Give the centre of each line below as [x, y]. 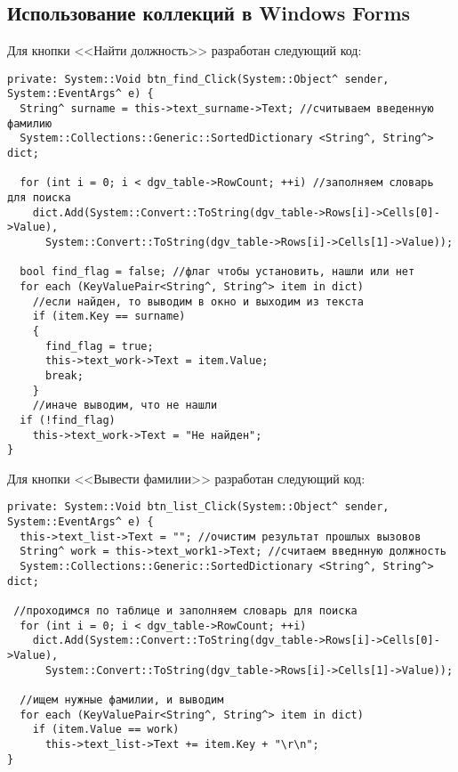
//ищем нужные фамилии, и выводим [122, 699]
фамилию [30, 123]
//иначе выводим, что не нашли [125, 406]
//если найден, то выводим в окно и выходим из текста [198, 301]
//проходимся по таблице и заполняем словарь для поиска [185, 611]
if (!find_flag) [68, 420]
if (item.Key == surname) [109, 317]
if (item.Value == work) [106, 730]
